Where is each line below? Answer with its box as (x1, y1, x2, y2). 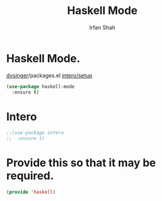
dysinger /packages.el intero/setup (6, 71, 93, 79)
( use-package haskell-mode (6, 83, 75, 90)
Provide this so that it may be (6, 156, 157, 170)
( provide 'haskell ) (6, 189, 56, 196)
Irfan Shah (89, 24, 116, 31)
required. (6, 169, 54, 183)
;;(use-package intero (6, 130, 64, 136)
